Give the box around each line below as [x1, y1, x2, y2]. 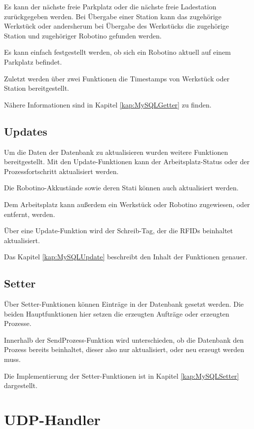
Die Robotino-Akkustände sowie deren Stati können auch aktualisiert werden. [4, 182, 239, 193]
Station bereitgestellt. [4, 83, 69, 93]
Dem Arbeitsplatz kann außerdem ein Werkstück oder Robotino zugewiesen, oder [4, 199, 250, 209]
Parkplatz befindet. [4, 56, 62, 67]
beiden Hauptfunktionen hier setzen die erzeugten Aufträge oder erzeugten [4, 308, 229, 319]
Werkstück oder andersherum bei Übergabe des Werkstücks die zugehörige [4, 21, 229, 31]
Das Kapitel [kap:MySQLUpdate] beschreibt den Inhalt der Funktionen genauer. [4, 251, 248, 262]
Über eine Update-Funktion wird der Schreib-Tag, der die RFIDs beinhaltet [4, 225, 233, 236]
